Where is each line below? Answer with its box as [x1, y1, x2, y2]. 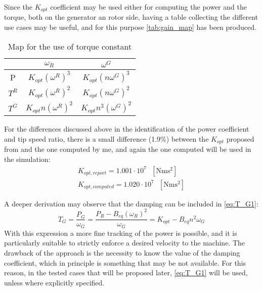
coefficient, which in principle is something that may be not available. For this [4, 257, 246, 268]
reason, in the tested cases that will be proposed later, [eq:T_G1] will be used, [4, 267, 248, 278]
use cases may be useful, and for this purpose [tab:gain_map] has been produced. [4, 22, 256, 32]
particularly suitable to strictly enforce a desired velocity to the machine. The [4, 237, 245, 248]
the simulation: [4, 154, 51, 164]
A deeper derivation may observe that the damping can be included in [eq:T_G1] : [4, 198, 258, 209]
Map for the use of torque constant [8, 40, 132, 52]
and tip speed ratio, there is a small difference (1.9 [4, 134, 161, 144]
